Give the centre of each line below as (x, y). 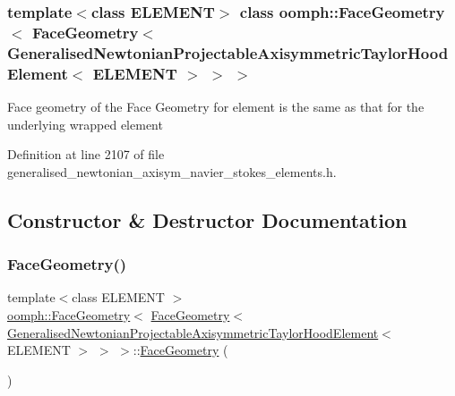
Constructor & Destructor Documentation (207, 219)
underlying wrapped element (85, 124)
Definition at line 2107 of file (86, 154)
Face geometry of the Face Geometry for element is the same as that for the (216, 106)
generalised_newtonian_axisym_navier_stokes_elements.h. (172, 171)
